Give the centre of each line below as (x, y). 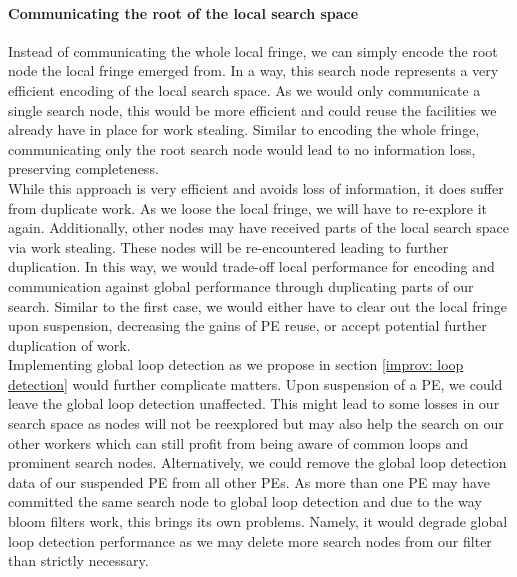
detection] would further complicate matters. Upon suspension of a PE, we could (255, 383)
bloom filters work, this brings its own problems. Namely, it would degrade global (258, 521)
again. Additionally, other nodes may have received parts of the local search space (258, 227)
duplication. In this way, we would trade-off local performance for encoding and (251, 266)
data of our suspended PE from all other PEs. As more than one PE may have (249, 481)
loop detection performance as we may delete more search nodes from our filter (250, 540)
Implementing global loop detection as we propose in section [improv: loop (236, 364)
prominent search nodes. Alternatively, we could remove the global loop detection (257, 462)
